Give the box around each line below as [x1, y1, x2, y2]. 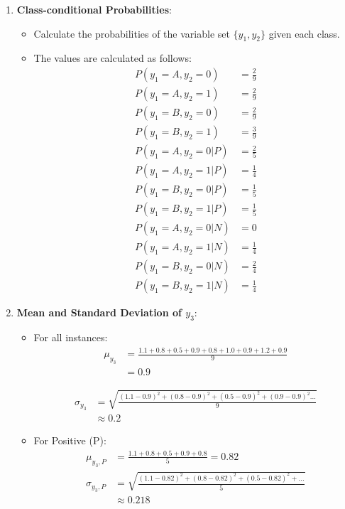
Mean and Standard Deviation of [16, 305, 182, 320]
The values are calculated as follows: [33, 50, 192, 65]
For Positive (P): [33, 433, 106, 447]
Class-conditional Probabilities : [16, 2, 172, 16]
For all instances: [33, 330, 108, 345]
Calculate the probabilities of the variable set [33, 26, 230, 41]
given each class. [268, 26, 340, 41]
